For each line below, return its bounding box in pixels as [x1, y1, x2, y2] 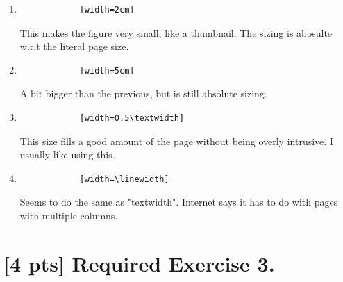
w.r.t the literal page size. [19, 39, 129, 53]
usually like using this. [19, 147, 115, 162]
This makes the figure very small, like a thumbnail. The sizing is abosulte [19, 25, 333, 40]
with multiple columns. [19, 208, 118, 222]
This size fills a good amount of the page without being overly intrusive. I [19, 133, 333, 148]
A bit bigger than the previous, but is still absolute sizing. [19, 86, 267, 101]
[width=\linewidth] [79, 174, 169, 184]
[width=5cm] [79, 65, 135, 76]
